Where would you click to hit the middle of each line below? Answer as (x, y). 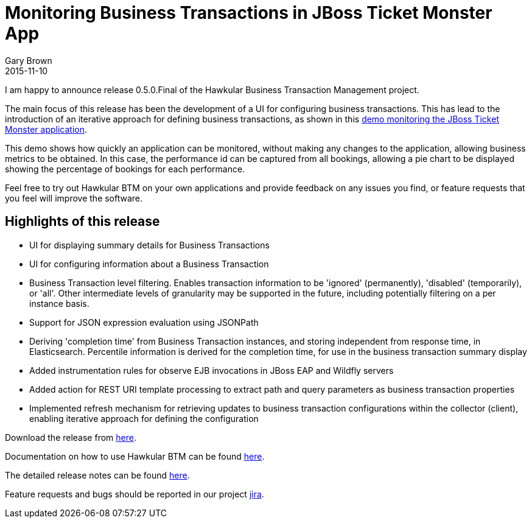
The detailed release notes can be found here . (97, 475)
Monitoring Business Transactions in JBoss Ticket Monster (249, 13)
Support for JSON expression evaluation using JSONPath (144, 322)
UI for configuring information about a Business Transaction (149, 264)
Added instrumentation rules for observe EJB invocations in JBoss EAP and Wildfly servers (212, 370)
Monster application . (46, 129)
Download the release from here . (71, 437)
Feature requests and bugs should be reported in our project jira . (135, 494)
